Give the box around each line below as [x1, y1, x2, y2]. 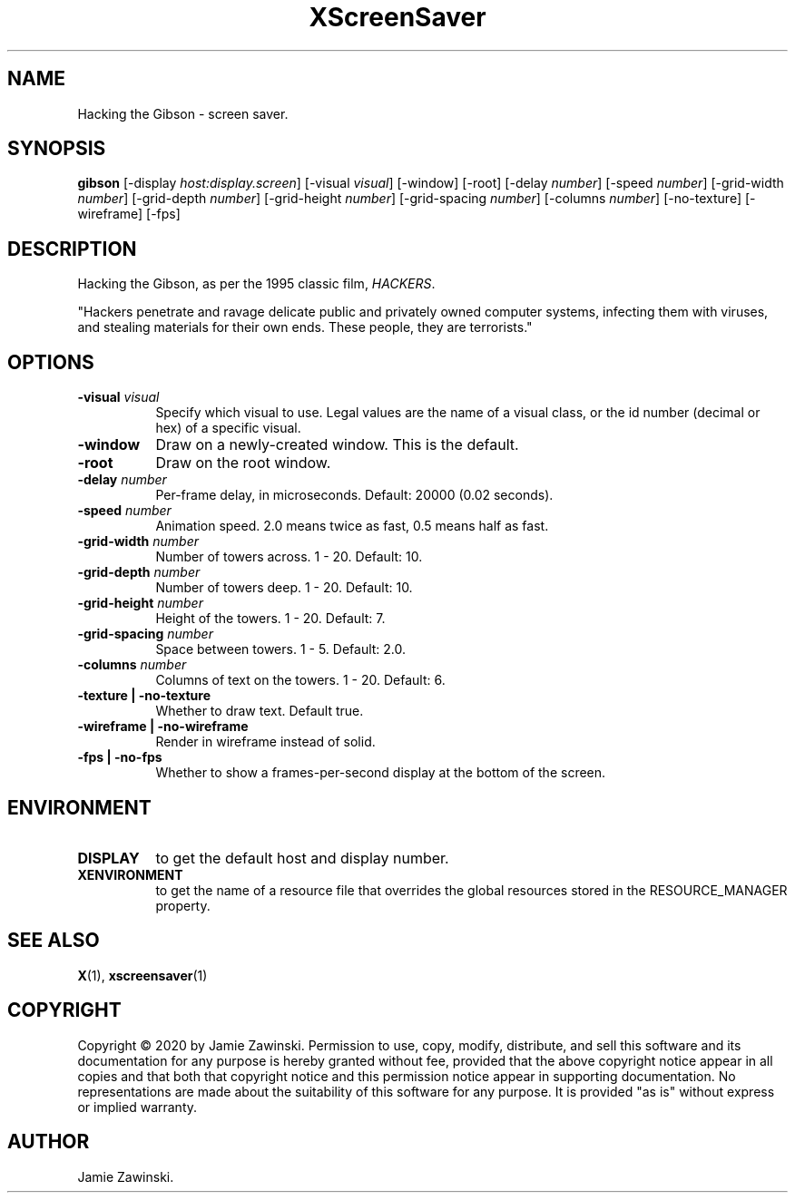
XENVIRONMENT [77, 866, 183, 883]
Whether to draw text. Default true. [155, 703, 364, 719]
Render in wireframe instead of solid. [155, 734, 376, 750]
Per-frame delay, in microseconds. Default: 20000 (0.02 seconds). [155, 487, 554, 503]
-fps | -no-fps [77, 749, 162, 766]
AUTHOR [7, 1130, 90, 1154]
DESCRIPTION [7, 237, 137, 260]
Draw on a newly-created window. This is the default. [155, 435, 519, 454]
